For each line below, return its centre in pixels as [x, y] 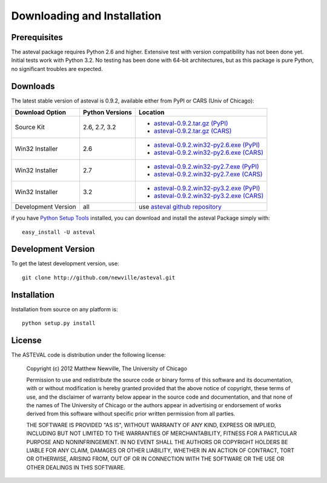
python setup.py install [59, 323]
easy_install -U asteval [59, 232]
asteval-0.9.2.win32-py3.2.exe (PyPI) [207, 188]
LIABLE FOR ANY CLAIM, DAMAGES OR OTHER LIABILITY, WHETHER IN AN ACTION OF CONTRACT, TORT [160, 450]
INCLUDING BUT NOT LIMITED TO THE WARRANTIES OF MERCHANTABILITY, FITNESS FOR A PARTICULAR [161, 433]
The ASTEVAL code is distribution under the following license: [88, 355]
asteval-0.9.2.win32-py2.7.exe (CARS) [208, 174]
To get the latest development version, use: [65, 263]
